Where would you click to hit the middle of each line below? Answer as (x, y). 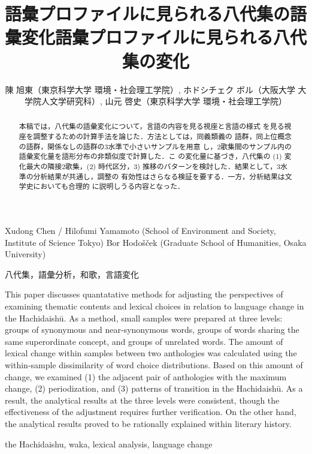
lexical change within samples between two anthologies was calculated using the (151, 353)
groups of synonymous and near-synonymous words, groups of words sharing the (152, 330)
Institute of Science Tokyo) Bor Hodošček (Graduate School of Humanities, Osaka (156, 242)
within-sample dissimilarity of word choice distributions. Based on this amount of (154, 365)
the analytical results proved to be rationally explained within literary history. (148, 423)
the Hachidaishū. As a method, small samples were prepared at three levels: (144, 318)
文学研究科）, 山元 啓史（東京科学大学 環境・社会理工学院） (168, 101)
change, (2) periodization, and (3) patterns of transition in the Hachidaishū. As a (154, 388)
